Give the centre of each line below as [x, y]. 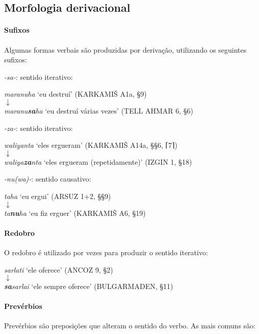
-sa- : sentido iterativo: [38, 76]
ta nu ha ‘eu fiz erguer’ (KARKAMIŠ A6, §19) [75, 213]
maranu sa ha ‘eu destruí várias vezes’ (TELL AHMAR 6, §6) [99, 110]
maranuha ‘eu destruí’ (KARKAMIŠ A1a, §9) [75, 94]
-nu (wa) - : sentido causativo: [48, 179]
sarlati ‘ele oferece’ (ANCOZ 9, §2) [59, 269]
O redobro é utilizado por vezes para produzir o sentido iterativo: [106, 252]
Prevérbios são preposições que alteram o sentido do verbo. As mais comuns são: [130, 326]
